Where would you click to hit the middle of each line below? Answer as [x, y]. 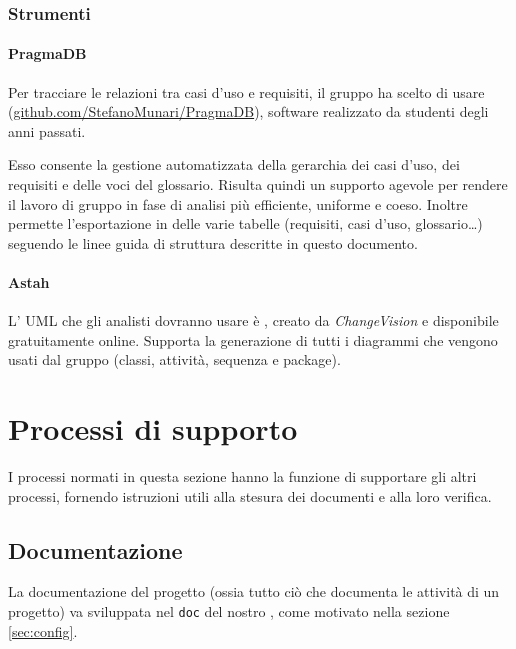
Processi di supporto [153, 428]
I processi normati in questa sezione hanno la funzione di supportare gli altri [242, 476]
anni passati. [47, 130]
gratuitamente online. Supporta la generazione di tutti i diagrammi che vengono [253, 339]
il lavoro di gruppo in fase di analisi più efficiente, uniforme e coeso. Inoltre [238, 203]
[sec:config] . [43, 630]
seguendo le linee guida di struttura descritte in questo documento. [213, 242]
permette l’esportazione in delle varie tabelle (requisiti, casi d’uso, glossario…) [245, 223]
